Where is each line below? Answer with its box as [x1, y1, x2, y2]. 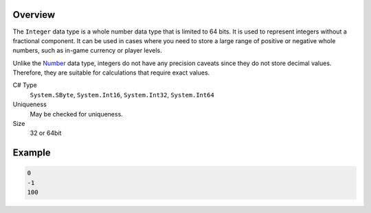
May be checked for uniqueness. [30, 110, 123, 118]
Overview [12, 9, 56, 21]
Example [12, 147, 51, 159]
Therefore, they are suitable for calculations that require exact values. [12, 68, 210, 77]
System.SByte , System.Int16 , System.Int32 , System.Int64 [30, 90, 214, 99]
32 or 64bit [30, 129, 62, 137]
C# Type [12, 81, 37, 89]
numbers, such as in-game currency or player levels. [12, 47, 162, 55]
